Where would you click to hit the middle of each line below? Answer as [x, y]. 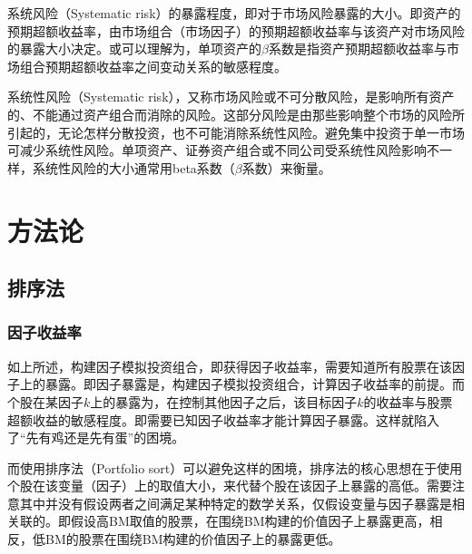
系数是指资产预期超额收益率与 [357, 49]
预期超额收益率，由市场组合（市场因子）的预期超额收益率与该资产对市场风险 [236, 30]
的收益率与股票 [408, 401]
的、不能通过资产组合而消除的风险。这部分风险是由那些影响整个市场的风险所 [236, 114]
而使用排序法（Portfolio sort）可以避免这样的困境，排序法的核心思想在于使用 [235, 467]
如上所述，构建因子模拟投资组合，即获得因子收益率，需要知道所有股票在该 [230, 366]
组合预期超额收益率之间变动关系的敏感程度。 [153, 66]
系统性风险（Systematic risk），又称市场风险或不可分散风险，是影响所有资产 [231, 97]
